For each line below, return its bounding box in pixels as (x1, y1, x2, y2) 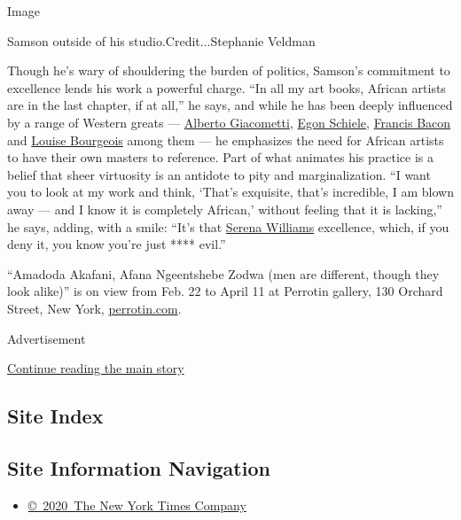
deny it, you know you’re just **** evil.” (7, 235, 226, 253)
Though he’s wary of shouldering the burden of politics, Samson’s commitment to (7, 61, 450, 80)
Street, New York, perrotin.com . (7, 299, 182, 317)
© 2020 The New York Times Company (27, 495, 246, 514)
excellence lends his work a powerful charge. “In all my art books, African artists (7, 78, 446, 97)
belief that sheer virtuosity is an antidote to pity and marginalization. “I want (7, 165, 431, 183)
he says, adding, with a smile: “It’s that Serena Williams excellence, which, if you (7, 217, 449, 236)
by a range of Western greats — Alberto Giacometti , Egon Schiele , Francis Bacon (7, 113, 451, 131)
